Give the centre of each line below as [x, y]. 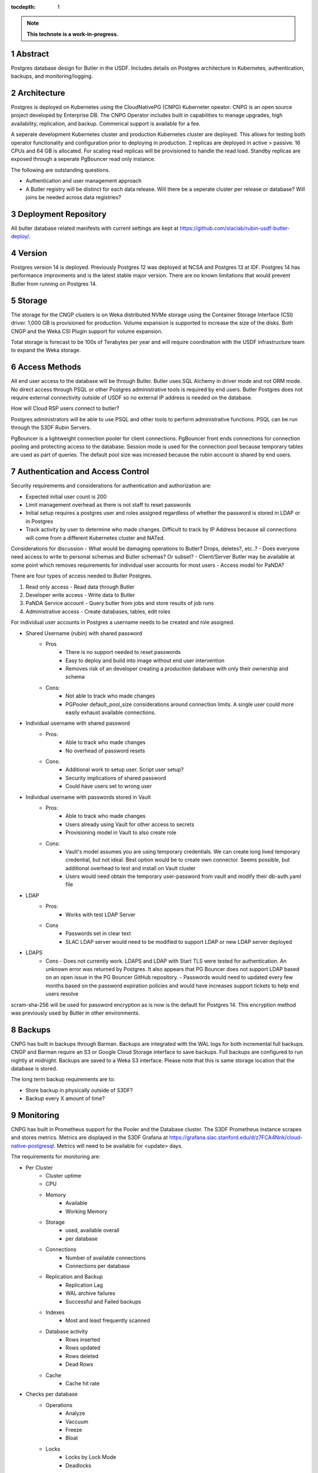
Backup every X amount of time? [65, 1098]
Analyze [75, 1413]
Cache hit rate [83, 1383]
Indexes [55, 1312]
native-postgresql [32, 1145]
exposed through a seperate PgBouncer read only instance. [83, 159]
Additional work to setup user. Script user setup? [125, 769]
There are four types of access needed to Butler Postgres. [82, 576]
